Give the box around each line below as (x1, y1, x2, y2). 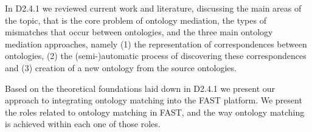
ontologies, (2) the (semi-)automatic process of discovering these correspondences (5, 49, 307, 62)
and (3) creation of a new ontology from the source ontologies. (5, 61, 237, 74)
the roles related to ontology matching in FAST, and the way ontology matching (5, 105, 305, 118)
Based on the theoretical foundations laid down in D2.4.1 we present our (5, 82, 276, 94)
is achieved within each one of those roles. (5, 117, 161, 130)
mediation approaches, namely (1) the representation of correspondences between (5, 37, 307, 50)
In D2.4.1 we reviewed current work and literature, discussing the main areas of (5, 2, 302, 14)
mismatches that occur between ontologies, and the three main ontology (5, 26, 273, 38)
